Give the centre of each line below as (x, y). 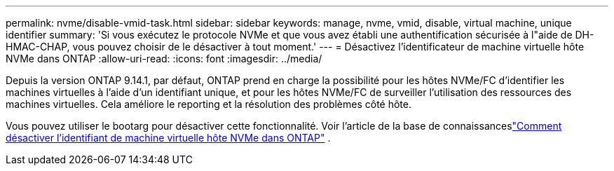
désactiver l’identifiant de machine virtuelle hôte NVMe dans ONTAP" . (168, 138)
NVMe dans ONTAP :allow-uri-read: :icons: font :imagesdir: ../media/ (164, 59)
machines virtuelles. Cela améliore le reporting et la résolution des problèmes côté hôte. (209, 104)
